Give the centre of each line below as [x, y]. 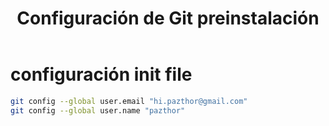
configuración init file [101, 74]
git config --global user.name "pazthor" [98, 110]
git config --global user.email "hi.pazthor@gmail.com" [129, 101]
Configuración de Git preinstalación [168, 18]
